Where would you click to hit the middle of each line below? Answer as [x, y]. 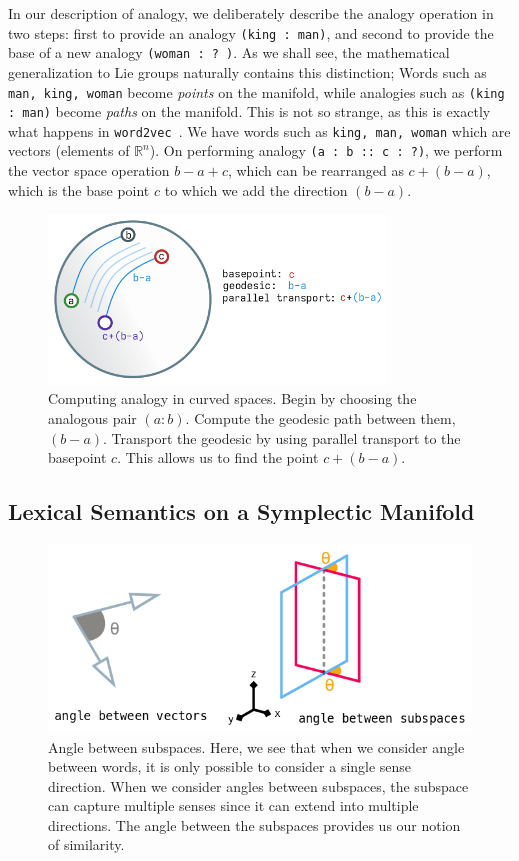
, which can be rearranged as [315, 170]
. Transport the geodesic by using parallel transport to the [282, 437]
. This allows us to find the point [218, 457]
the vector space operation [89, 170]
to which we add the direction [256, 189]
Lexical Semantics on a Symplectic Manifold [241, 511]
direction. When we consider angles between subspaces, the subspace [258, 785]
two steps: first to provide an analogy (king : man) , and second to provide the [251, 32]
